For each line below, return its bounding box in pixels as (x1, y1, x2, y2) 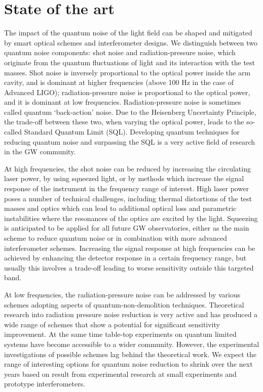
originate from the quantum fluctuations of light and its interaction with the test (4, 57, 255, 67)
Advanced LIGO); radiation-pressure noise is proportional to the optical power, (4, 86, 250, 97)
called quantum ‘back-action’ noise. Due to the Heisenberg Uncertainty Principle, (4, 106, 256, 117)
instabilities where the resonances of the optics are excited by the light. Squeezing (4, 212, 258, 223)
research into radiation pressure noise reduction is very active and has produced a (4, 309, 258, 320)
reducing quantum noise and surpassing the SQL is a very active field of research (4, 136, 255, 147)
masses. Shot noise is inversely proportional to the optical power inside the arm (4, 67, 251, 77)
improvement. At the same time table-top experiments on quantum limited (4, 329, 237, 339)
